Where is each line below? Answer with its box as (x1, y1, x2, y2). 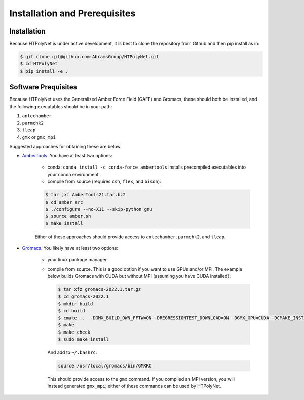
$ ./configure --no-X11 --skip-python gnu (45, 206, 153, 212)
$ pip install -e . (20, 68, 68, 74)
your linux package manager (47, 256, 107, 262)
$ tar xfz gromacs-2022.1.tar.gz (58, 287, 141, 292)
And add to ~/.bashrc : (47, 349, 97, 355)
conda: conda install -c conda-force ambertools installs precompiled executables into (47, 164, 246, 170)
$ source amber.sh (45, 213, 91, 219)
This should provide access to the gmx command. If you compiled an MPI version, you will (47, 376, 235, 382)
